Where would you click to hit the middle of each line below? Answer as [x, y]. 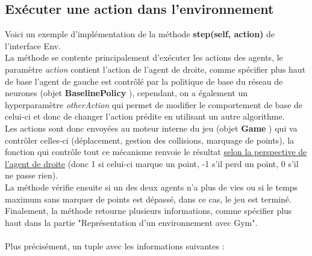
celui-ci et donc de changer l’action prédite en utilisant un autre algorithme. [145, 116]
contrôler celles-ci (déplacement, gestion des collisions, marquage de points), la [150, 140]
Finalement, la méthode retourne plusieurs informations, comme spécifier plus [148, 211]
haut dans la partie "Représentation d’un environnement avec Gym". [131, 222]
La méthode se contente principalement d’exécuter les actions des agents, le [144, 57]
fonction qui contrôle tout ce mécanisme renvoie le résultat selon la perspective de [156, 152]
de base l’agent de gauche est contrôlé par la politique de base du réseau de [144, 81]
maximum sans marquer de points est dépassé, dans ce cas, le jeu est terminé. [148, 199]
